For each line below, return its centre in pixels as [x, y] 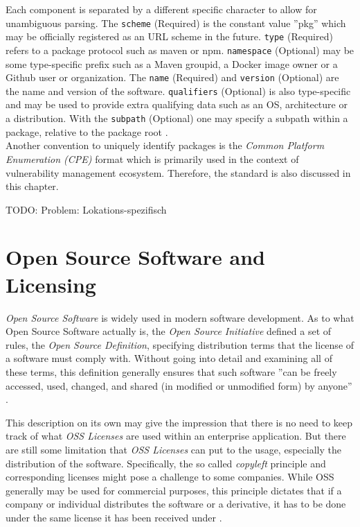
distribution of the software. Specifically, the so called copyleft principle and [166, 463]
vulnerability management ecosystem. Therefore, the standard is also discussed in [178, 172]
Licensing [51, 284]
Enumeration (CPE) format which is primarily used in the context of [152, 158]
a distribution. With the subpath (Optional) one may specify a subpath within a [177, 118]
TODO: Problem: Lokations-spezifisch [86, 209]
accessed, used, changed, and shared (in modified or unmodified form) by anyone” [179, 385]
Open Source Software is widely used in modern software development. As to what [180, 317]
